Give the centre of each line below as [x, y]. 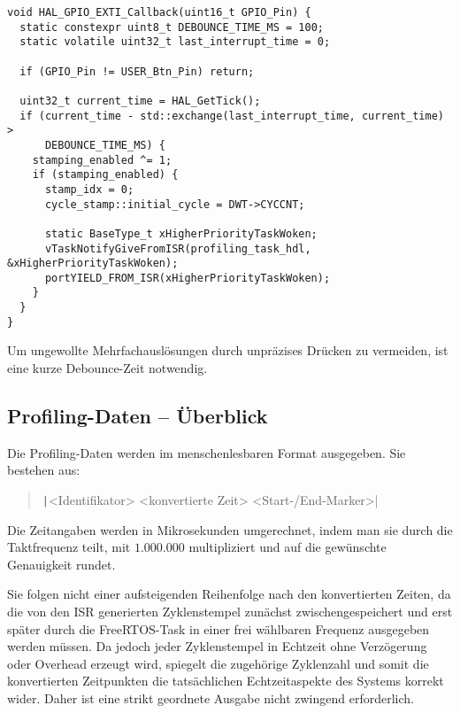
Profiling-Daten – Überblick [138, 416]
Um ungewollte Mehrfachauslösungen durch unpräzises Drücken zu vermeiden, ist [228, 350]
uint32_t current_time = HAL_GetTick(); [140, 101]
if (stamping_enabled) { [105, 175]
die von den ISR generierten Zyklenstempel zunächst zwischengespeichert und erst [230, 612]
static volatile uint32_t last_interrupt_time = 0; [175, 42]
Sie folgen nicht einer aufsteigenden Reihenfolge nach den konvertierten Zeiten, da [229, 594]
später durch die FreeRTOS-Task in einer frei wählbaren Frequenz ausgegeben [218, 628]
